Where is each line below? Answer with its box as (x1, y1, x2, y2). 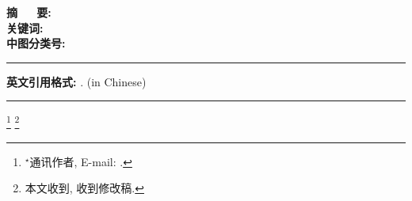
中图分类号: (6, 35, 66, 51)
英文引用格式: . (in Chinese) (6, 73, 147, 89)
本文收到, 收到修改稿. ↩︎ (25, 180, 144, 196)
